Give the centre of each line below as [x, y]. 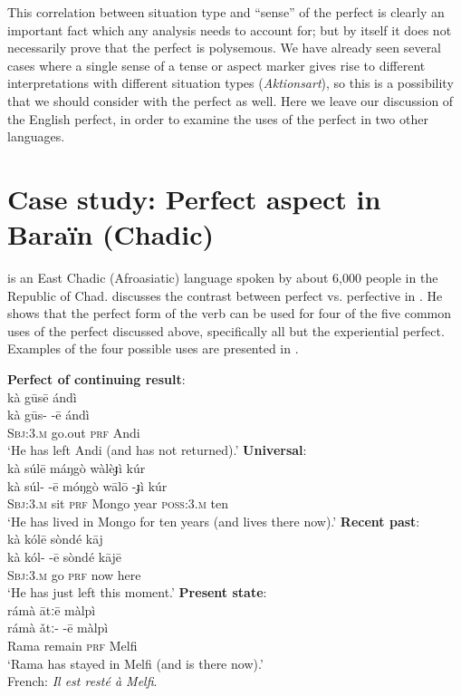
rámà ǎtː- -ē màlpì [58, 628]
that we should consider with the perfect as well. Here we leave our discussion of [230, 100]
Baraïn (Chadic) [111, 234]
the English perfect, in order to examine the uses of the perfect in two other [218, 118]
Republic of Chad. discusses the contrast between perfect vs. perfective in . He [225, 295]
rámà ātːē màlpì [52, 609]
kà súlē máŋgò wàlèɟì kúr [77, 468]
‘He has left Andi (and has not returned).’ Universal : [157, 450]
